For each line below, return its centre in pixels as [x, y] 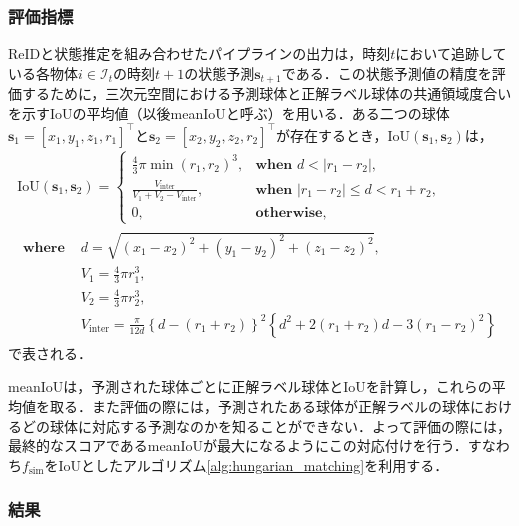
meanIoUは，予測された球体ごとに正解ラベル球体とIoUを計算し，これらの [250, 386]
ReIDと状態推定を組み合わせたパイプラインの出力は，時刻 [199, 53]
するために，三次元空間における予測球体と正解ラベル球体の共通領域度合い [266, 93]
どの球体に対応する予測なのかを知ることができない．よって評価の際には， [266, 425]
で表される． [50, 352]
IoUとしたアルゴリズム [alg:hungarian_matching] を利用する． [253, 464]
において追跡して [451, 53]
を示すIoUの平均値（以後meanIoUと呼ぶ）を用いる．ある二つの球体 [229, 112]
